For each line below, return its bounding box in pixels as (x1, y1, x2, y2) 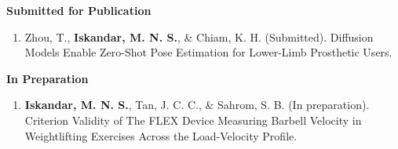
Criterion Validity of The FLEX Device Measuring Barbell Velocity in (24, 111, 362, 128)
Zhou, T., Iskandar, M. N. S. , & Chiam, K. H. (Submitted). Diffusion (24, 28, 374, 45)
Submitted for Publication (6, 2, 152, 18)
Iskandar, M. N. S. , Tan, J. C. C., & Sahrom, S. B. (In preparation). (24, 96, 370, 113)
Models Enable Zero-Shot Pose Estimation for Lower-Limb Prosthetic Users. (24, 44, 393, 60)
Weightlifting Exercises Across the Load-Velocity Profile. (24, 127, 298, 144)
